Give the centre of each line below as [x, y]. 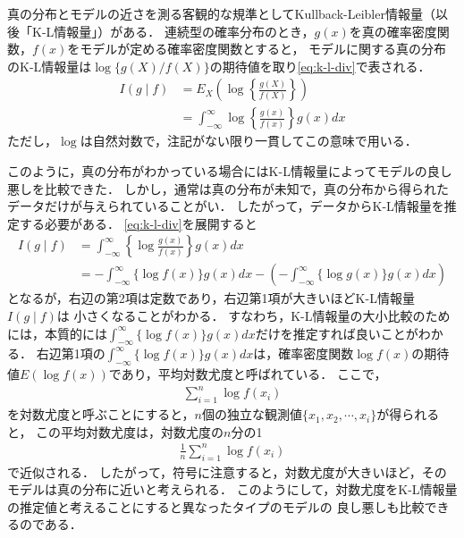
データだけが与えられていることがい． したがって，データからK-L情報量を [226, 206]
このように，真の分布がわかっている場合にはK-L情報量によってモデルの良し [230, 171]
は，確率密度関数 [304, 353]
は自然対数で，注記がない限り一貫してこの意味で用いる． [249, 141]
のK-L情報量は [50, 66]
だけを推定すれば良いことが [337, 333]
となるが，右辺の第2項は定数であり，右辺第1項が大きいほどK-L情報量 [211, 298]
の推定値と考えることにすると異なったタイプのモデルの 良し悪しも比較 [216, 506]
